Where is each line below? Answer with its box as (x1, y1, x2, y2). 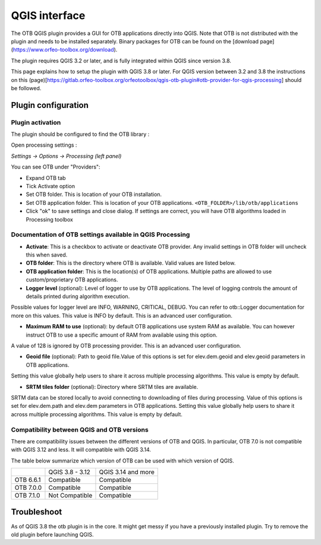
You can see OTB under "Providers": (11, 163, 100, 170)
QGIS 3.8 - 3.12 (48, 468, 90, 476)
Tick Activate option (26, 183, 75, 189)
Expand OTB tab (26, 174, 66, 181)
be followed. (11, 84, 42, 91)
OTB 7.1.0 (14, 492, 40, 500)
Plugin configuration (11, 100, 89, 110)
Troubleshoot (11, 507, 62, 517)
